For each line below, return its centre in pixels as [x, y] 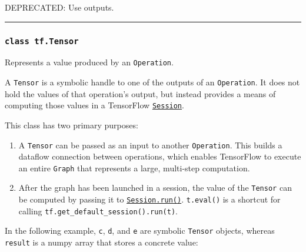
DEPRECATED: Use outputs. [59, 7]
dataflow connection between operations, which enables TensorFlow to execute [160, 156]
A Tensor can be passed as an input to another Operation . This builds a [150, 145]
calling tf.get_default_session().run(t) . [98, 210]
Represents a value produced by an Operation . [89, 62]
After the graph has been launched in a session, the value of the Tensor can [155, 188]
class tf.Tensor [42, 41]
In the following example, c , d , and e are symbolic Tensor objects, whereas [140, 231]
